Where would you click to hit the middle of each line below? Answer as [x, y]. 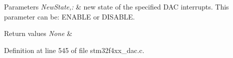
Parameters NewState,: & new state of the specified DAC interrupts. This [116, 6]
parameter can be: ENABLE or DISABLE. [70, 16]
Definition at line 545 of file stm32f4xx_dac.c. [74, 50]
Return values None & [38, 33]
